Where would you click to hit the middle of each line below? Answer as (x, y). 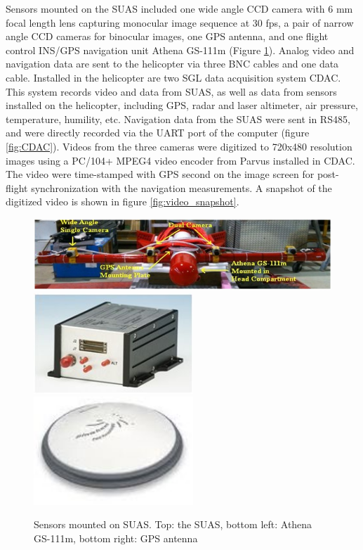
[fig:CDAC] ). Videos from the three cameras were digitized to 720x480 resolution (179, 146)
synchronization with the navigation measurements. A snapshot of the (181, 187)
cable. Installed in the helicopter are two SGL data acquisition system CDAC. (173, 77)
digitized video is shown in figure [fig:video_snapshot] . (123, 202)
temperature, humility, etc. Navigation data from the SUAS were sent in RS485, (178, 119)
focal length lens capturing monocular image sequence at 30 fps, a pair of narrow (180, 22)
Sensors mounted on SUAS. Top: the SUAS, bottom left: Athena (173, 524)
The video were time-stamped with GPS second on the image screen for (160, 174)
